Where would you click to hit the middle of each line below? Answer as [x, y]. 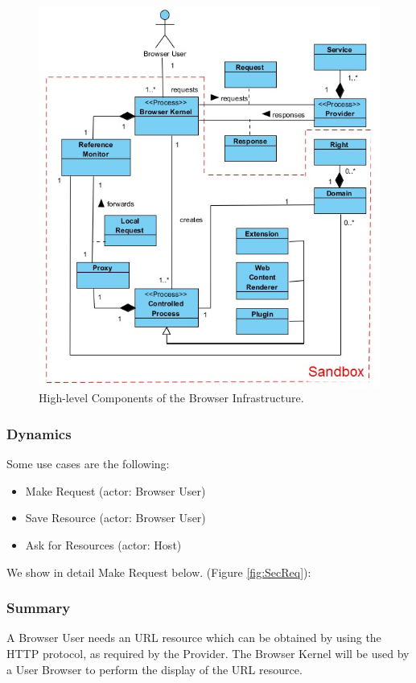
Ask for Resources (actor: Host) [103, 544]
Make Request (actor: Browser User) [115, 490]
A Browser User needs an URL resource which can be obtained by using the [194, 638]
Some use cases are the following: [88, 464]
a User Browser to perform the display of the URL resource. [154, 669]
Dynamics [39, 433]
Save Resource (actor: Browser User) [115, 518]
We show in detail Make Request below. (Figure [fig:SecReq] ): [159, 572]
